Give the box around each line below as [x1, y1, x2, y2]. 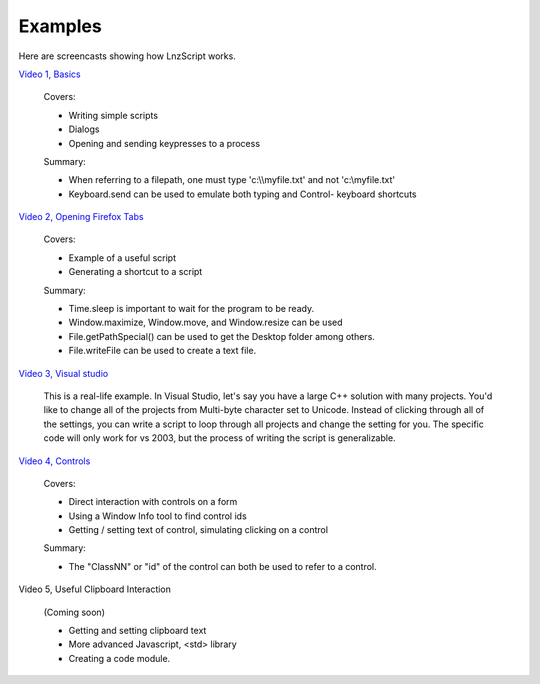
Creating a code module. [68, 652, 171, 664]
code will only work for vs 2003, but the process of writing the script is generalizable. [43, 432, 396, 444]
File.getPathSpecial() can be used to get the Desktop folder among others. [68, 330, 375, 342]
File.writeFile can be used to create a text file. [68, 345, 257, 357]
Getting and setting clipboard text [68, 625, 207, 637]
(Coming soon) [43, 606, 105, 618]
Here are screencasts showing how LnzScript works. [18, 50, 237, 62]
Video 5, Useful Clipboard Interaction [18, 583, 172, 595]
